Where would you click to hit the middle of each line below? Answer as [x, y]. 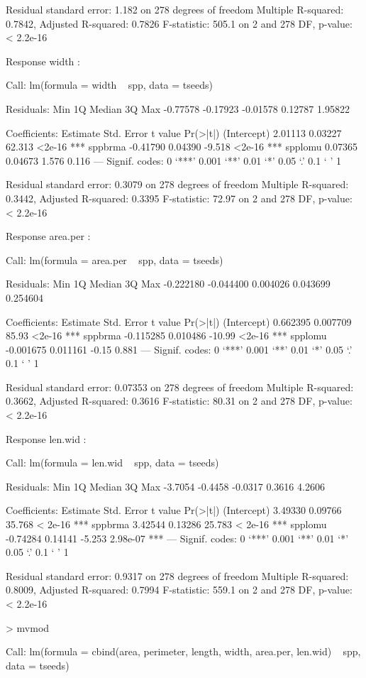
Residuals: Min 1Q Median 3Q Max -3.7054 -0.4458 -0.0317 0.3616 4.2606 [165, 486]
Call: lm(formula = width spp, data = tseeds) [109, 85]
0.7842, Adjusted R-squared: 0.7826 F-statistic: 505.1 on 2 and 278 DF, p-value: [179, 23]
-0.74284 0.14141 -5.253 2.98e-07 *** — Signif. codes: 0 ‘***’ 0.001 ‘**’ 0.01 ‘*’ [177, 538]
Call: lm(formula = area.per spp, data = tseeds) [115, 259]
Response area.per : [48, 236]
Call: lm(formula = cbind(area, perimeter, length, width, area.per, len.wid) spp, [183, 651]
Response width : [43, 61]
